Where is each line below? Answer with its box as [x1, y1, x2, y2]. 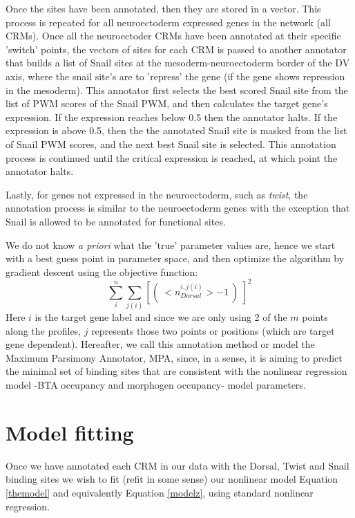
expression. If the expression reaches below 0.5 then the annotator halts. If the [6, 109, 338, 124]
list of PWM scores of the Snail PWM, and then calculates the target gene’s [6, 96, 328, 111]
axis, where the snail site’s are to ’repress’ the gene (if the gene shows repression [6, 68, 345, 83]
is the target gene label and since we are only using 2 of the [35, 310, 287, 324]
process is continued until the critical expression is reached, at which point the [6, 150, 338, 165]
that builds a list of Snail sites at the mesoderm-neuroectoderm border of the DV [6, 55, 350, 70]
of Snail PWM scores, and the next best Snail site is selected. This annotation [6, 136, 336, 151]
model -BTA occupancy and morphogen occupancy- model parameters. [6, 378, 306, 392]
